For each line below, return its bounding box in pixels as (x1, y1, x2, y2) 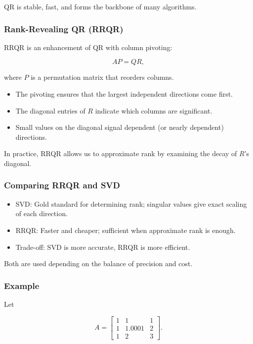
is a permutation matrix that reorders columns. (31, 72, 174, 82)
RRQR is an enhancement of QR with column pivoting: (4, 42, 172, 52)
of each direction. (15, 208, 68, 219)
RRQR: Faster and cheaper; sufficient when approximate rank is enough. (15, 225, 236, 235)
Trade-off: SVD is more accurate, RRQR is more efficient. (15, 241, 190, 252)
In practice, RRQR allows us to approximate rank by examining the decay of (4, 148, 237, 159)
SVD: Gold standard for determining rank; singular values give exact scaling (15, 198, 247, 209)
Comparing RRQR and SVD (4, 179, 121, 191)
